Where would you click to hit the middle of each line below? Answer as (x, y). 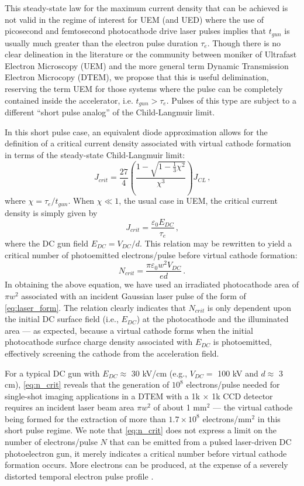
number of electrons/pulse (51, 442)
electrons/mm (227, 418)
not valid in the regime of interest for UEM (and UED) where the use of (134, 19)
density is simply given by (51, 212)
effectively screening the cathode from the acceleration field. (112, 353)
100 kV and (238, 373)
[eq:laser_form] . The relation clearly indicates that (95, 307)
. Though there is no (244, 42)
